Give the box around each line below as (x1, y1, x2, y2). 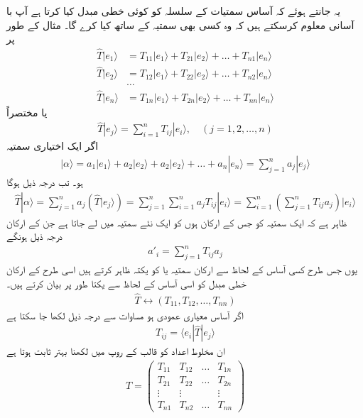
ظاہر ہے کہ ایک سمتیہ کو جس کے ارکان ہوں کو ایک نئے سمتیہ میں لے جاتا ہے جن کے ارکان (6, 214, 347, 229)
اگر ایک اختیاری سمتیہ (6, 138, 99, 153)
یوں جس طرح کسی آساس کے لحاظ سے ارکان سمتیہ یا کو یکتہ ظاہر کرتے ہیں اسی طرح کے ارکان (6, 262, 357, 277)
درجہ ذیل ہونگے (6, 229, 63, 243)
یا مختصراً (6, 104, 48, 119)
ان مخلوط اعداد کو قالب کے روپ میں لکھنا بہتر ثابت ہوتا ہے (6, 343, 225, 358)
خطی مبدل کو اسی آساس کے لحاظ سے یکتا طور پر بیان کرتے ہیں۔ (6, 275, 246, 290)
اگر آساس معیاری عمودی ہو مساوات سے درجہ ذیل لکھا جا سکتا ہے (6, 307, 244, 322)
